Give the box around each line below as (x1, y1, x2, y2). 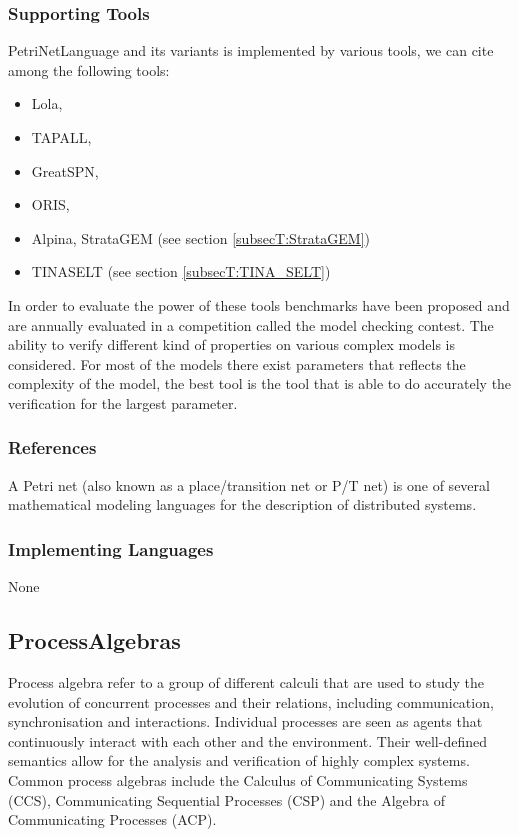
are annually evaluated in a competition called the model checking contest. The (8, 314, 494, 335)
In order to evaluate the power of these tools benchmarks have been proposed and (8, 294, 510, 315)
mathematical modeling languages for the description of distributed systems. (8, 494, 477, 515)
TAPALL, (31, 127, 92, 147)
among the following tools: (8, 59, 170, 80)
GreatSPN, (31, 160, 99, 181)
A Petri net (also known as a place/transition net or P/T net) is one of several (8, 474, 490, 495)
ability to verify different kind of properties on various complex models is (8, 334, 455, 355)
